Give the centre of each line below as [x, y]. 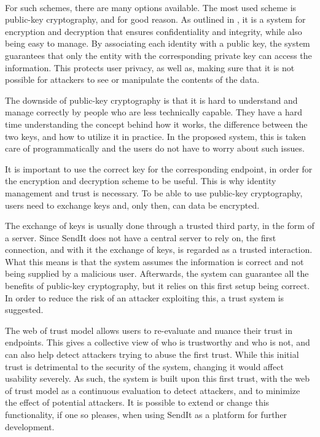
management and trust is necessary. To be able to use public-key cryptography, [154, 192]
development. [30, 426]
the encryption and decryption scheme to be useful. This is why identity [141, 181]
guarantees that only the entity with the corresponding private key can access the [158, 55]
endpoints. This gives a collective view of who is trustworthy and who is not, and [158, 342]
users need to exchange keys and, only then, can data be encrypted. [132, 205]
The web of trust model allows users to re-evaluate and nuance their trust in [149, 330]
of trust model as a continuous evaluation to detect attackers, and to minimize [153, 390]
